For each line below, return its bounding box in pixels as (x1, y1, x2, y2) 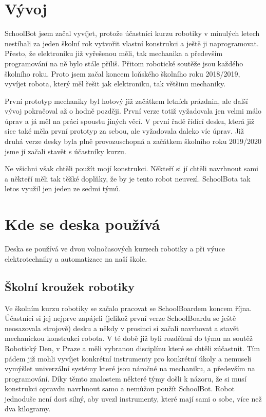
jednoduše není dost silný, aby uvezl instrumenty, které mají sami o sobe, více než (5, 393, 262, 404)
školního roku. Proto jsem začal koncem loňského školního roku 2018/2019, (5, 68, 240, 79)
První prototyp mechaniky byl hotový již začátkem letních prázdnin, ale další (5, 95, 248, 106)
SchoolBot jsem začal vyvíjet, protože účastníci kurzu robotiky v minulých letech (5, 28, 260, 39)
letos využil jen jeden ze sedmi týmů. (5, 183, 121, 194)
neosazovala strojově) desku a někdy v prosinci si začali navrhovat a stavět (5, 322, 239, 333)
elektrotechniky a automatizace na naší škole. (5, 253, 147, 264)
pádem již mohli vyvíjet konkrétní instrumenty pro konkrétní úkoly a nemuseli (5, 353, 252, 364)
